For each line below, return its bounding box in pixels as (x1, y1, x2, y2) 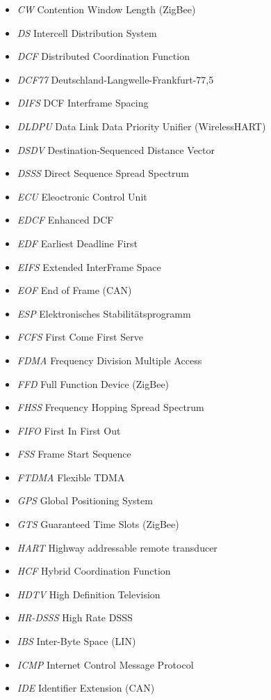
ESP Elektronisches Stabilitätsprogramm (17, 306, 191, 320)
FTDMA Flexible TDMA (17, 469, 125, 484)
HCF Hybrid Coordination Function (17, 563, 171, 578)
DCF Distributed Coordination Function (17, 49, 190, 63)
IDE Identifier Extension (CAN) (17, 680, 155, 695)
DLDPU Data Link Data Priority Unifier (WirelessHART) (17, 118, 266, 133)
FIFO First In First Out (17, 423, 121, 437)
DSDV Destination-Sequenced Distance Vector (17, 142, 215, 157)
